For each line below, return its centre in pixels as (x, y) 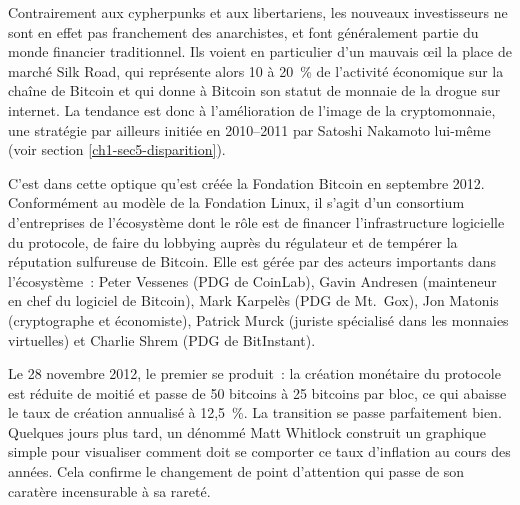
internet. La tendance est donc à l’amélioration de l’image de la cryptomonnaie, (252, 109)
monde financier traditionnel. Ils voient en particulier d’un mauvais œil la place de (260, 51)
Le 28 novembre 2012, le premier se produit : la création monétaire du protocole (254, 373)
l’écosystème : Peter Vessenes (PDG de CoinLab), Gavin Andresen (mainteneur (252, 280)
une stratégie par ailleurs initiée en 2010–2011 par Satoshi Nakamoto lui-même (249, 129)
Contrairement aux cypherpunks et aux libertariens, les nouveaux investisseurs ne (258, 12)
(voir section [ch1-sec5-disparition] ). (117, 149)
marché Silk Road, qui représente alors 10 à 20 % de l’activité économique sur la (256, 70)
